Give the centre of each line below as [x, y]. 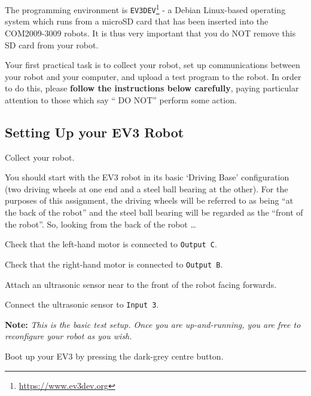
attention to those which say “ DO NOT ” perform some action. [121, 99]
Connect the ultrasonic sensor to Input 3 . [82, 304]
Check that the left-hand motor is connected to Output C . [111, 244]
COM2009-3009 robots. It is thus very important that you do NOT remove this [150, 33]
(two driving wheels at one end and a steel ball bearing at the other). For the [147, 188]
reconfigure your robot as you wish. [68, 336]
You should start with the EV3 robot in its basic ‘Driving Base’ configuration [147, 177]
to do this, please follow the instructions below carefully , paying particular [152, 88]
